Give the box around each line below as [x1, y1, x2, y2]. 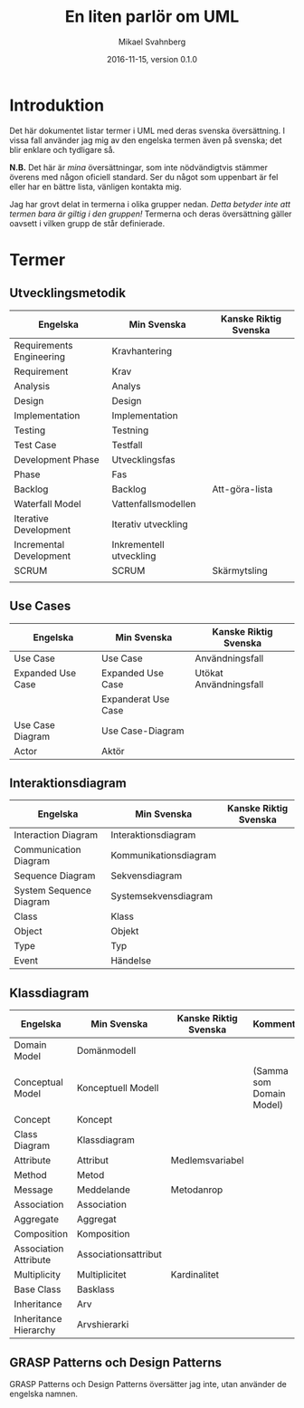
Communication [14, 844, 81, 857]
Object [14, 925, 43, 938]
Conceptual [14, 1076, 63, 1088]
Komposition [76, 1228, 130, 1240]
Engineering [14, 350, 66, 363]
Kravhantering [111, 344, 173, 357]
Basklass [76, 1283, 115, 1296]
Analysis [14, 379, 51, 392]
